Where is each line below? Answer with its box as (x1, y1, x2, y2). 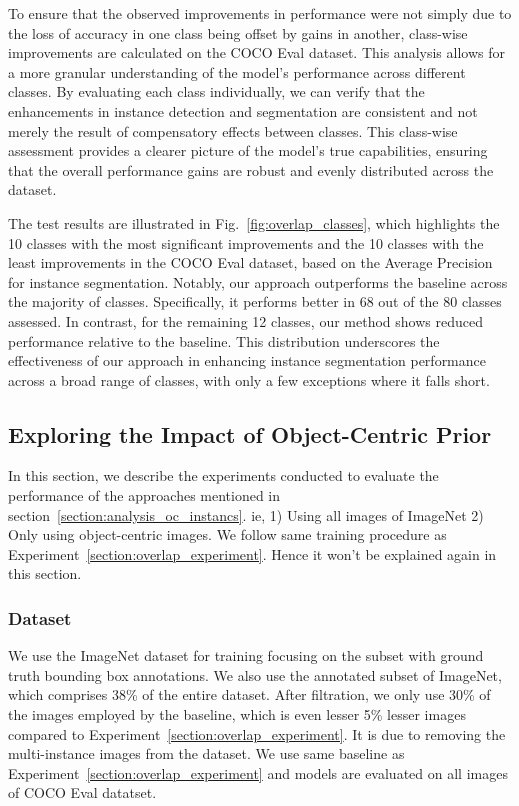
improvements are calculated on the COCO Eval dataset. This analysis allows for (8, 42, 505, 63)
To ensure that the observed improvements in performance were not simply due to (8, 3, 512, 23)
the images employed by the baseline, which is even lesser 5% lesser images (8, 704, 466, 725)
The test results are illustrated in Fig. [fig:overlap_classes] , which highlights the (8, 212, 500, 233)
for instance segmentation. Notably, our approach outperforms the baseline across (8, 271, 508, 292)
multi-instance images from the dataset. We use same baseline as (8, 743, 405, 764)
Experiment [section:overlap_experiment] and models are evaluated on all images (8, 762, 508, 783)
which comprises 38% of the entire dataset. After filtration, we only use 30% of (8, 684, 491, 705)
